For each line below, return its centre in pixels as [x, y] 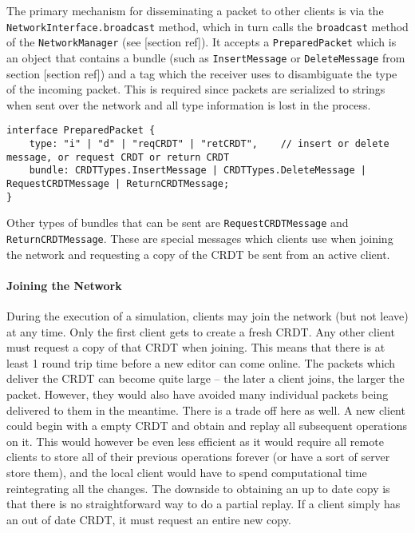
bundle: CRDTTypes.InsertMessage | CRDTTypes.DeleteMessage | [198, 171]
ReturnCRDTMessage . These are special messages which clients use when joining [200, 238]
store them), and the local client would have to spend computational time [187, 472]
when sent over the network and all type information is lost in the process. [189, 104]
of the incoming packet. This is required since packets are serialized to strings [196, 89]
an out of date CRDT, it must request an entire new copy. [149, 519]
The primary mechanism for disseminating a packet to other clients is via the [195, 10]
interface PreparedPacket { [81, 131]
